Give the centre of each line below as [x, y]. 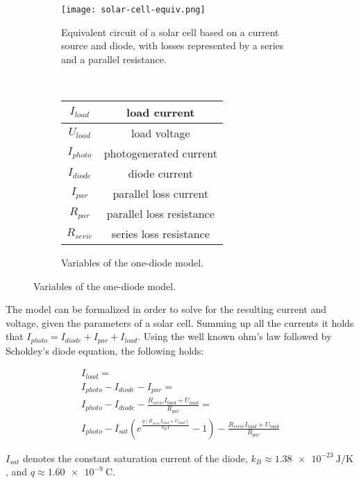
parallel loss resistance [160, 214]
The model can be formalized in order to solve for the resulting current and [166, 309]
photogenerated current [160, 153]
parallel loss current [161, 194]
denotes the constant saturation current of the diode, [135, 458]
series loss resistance [160, 234]
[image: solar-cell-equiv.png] [133, 10]
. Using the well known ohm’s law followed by [235, 336]
